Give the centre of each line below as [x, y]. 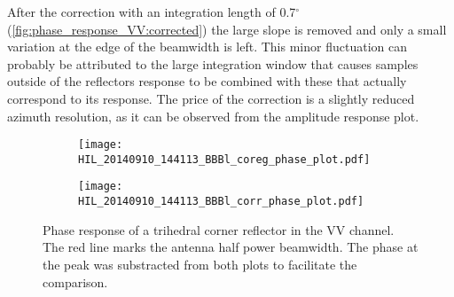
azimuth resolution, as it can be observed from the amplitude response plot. [213, 116]
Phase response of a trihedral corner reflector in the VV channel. [219, 229]
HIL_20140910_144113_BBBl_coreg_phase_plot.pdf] [224, 159]
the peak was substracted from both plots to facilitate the [200, 264]
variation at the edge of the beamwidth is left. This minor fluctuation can [207, 47]
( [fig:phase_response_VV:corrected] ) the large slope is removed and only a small [227, 29]
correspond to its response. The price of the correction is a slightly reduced [211, 98]
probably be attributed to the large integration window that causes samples [213, 63]
